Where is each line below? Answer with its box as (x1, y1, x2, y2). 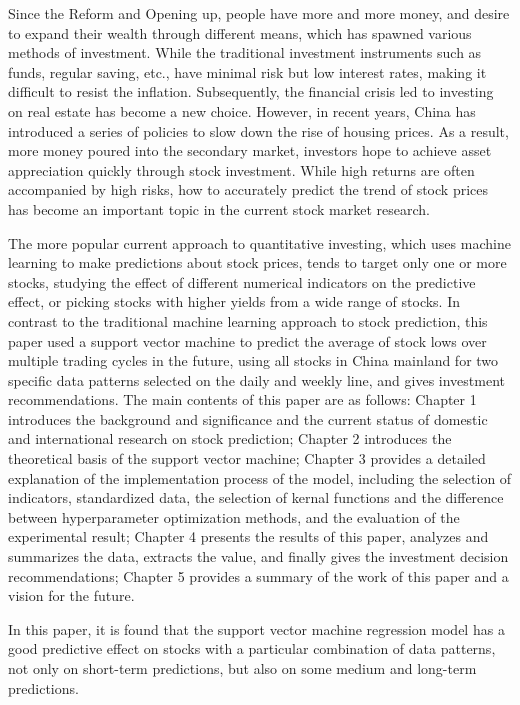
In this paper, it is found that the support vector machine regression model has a (8, 618, 505, 639)
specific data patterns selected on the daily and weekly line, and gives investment (8, 369, 505, 390)
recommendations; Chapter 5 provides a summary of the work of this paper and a (8, 565, 509, 586)
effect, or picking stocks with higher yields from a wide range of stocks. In (8, 291, 461, 312)
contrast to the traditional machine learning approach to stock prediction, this (8, 310, 488, 331)
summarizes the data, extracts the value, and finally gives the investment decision (8, 546, 509, 567)
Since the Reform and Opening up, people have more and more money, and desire (8, 3, 510, 23)
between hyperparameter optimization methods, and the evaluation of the (8, 506, 460, 527)
